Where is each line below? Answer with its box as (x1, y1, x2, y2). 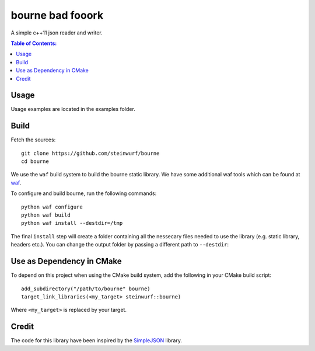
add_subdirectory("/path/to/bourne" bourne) (21, 285, 151, 292)
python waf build (21, 212, 71, 218)
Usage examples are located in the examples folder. (10, 106, 135, 113)
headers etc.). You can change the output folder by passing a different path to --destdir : (10, 241, 229, 248)
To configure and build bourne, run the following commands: (10, 190, 157, 197)
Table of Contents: (10, 40, 57, 47)
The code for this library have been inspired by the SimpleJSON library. (10, 337, 182, 344)
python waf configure (21, 203, 83, 210)
